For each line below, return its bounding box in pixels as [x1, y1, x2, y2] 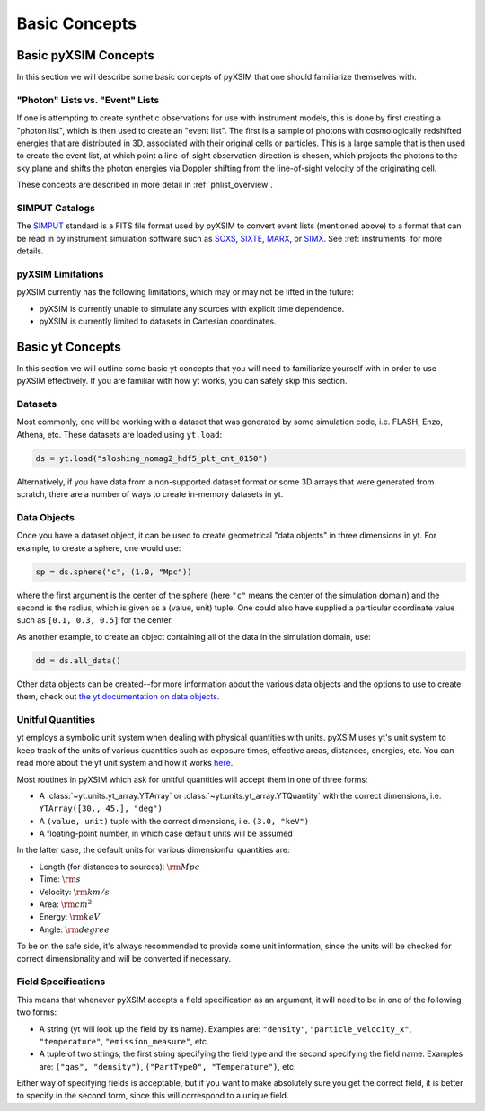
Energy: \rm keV [39, 911, 101, 922]
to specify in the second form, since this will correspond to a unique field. [16, 1090, 289, 1101]
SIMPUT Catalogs [16, 201, 96, 214]
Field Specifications [16, 975, 106, 988]
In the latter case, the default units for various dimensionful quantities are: [16, 845, 290, 856]
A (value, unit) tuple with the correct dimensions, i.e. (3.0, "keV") [39, 815, 310, 826]
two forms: [16, 1007, 57, 1018]
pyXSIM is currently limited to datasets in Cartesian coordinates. [39, 316, 277, 326]
